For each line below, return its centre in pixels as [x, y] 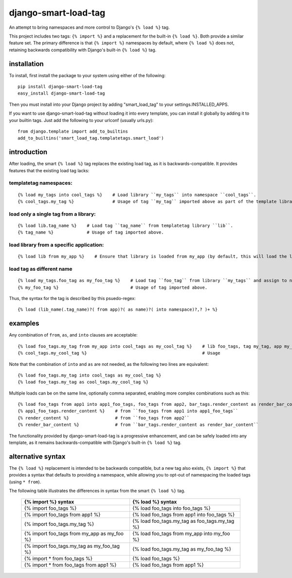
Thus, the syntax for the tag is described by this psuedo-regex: [72, 299]
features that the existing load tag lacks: [49, 170]
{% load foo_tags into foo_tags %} [172, 508]
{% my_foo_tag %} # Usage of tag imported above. [113, 287]
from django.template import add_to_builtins [73, 131]
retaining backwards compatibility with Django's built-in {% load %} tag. [83, 50]
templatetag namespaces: [41, 183]
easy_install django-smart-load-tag [61, 93]
